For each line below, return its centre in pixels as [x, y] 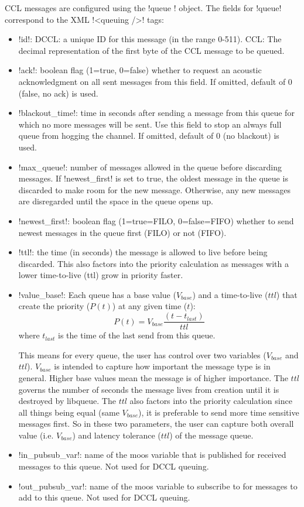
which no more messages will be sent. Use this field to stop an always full [150, 124]
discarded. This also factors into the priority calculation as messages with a [153, 263]
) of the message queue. [211, 435]
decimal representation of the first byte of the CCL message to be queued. [151, 50]
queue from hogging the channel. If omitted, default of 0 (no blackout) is [149, 136]
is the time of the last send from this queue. [137, 335]
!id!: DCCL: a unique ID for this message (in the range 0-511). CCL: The [150, 39]
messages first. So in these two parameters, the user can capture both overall [156, 424]
